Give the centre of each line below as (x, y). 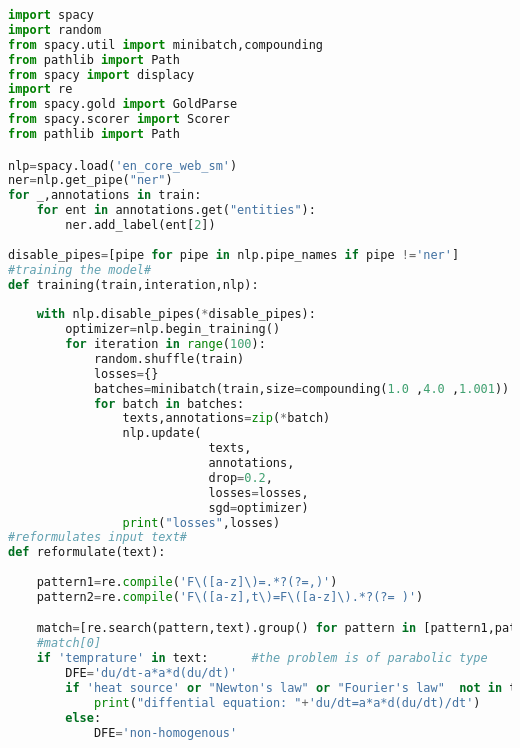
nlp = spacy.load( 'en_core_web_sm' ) (123, 165)
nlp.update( (162, 433)
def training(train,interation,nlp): (133, 284)
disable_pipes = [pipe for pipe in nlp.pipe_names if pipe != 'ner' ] (234, 254)
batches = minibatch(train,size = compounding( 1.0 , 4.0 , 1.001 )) (301, 388)
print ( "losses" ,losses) (201, 522)
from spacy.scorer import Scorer (119, 119)
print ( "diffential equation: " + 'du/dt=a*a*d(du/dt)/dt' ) (287, 702)
